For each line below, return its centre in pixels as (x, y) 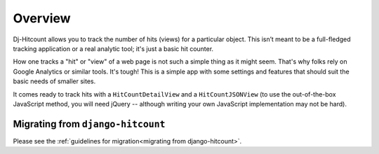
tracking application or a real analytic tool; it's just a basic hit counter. (113, 48)
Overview (42, 18)
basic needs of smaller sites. (54, 81)
